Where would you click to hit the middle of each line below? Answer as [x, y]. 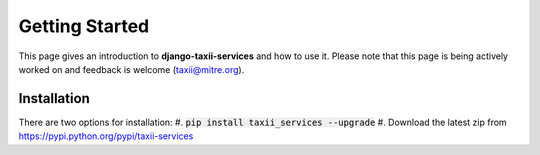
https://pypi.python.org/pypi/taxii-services [106, 136]
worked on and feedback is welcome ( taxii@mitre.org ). [131, 69]
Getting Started [84, 26]
